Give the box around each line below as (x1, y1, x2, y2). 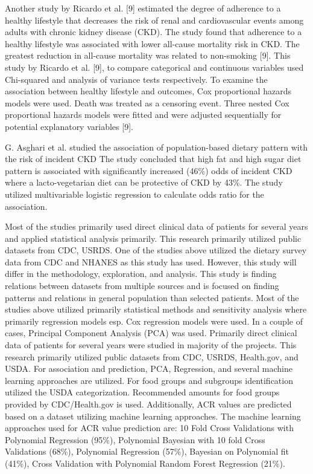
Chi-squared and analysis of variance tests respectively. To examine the (5, 73, 268, 85)
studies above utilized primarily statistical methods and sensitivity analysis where (5, 303, 307, 316)
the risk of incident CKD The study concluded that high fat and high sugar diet (5, 152, 302, 165)
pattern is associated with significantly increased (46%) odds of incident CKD (5, 164, 292, 177)
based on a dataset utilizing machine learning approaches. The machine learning (5, 409, 301, 422)
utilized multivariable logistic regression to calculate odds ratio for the (5, 187, 264, 200)
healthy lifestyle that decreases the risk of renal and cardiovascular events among (5, 13, 304, 26)
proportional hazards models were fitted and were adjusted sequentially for (5, 108, 282, 121)
